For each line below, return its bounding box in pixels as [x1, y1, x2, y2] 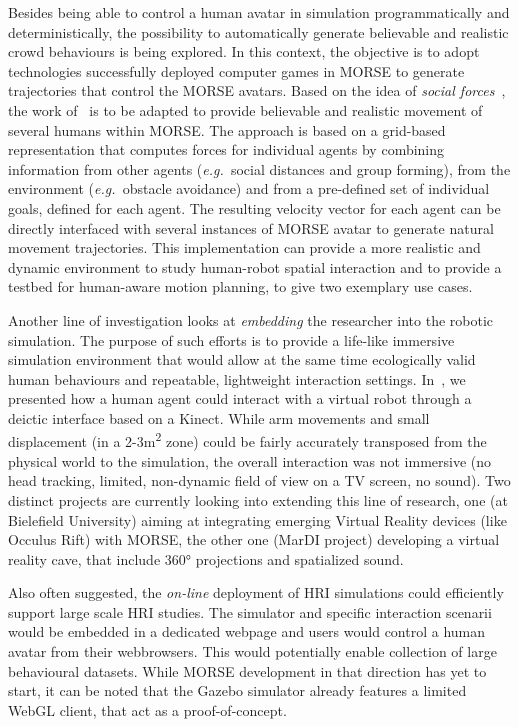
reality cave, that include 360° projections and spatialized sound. [8, 548, 404, 569]
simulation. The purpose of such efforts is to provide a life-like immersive [8, 329, 455, 350]
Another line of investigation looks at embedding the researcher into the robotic [8, 309, 494, 330]
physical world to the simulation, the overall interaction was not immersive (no [8, 450, 492, 471]
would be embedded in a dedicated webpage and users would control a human [8, 621, 486, 642]
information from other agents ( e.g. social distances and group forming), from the [8, 158, 511, 179]
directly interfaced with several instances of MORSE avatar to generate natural [8, 217, 494, 238]
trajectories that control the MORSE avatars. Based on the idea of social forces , [8, 80, 506, 101]
